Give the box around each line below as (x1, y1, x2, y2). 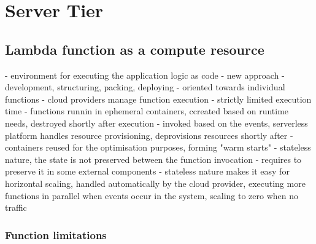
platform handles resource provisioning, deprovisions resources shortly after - (5, 128, 293, 141)
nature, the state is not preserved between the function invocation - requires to (5, 152, 302, 165)
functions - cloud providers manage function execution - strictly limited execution (5, 92, 312, 105)
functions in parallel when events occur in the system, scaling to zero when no (5, 189, 299, 202)
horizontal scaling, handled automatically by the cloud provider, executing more (5, 176, 306, 189)
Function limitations (5, 227, 107, 242)
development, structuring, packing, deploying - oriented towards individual (5, 81, 285, 93)
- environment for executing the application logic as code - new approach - (5, 68, 285, 81)
